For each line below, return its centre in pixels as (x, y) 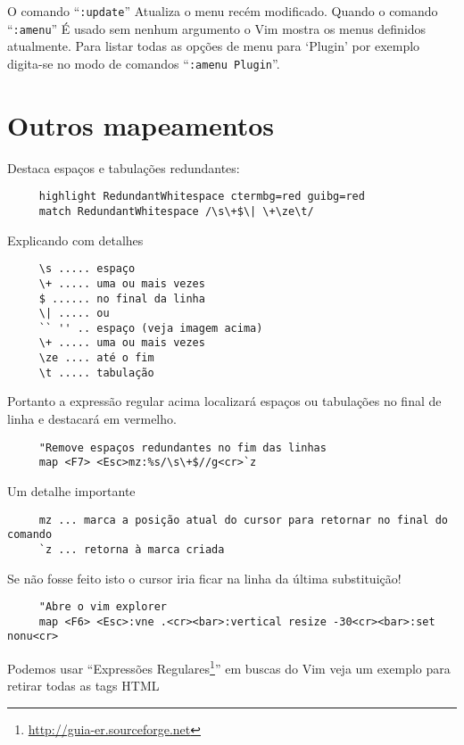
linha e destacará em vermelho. (92, 419)
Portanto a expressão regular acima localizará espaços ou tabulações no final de (224, 401)
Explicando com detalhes (75, 240)
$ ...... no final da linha (122, 298)
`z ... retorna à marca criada (132, 549)
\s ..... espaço (87, 269)
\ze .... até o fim (96, 358)
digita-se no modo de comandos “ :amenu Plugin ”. (144, 63)
